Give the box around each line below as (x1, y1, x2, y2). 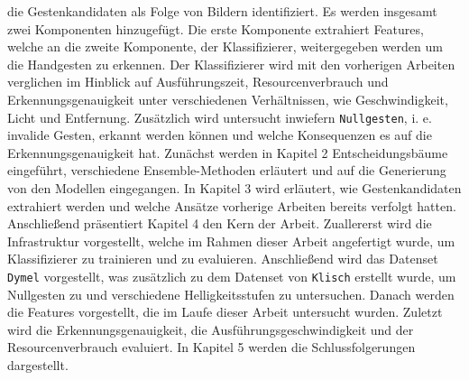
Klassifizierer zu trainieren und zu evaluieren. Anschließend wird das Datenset (7, 249, 438, 268)
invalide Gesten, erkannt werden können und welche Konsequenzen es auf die (7, 125, 432, 144)
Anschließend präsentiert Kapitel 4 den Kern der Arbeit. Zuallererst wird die (7, 214, 432, 233)
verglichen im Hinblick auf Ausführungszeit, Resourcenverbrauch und (7, 72, 389, 91)
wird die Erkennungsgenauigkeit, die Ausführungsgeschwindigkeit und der (7, 320, 414, 338)
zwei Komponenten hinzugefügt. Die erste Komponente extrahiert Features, (7, 19, 424, 38)
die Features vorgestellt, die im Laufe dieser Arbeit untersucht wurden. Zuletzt (7, 302, 443, 321)
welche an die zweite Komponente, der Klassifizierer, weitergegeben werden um (7, 37, 443, 56)
